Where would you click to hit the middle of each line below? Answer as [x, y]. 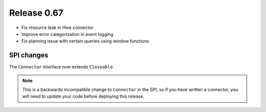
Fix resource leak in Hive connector [57, 28]
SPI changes [29, 55]
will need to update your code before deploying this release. [83, 96]
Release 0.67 [36, 13]
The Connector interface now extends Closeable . [62, 67]
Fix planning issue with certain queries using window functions [85, 41]
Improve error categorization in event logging [67, 34]
